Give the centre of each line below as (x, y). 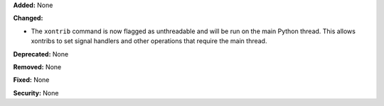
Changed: (28, 18)
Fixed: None (31, 80)
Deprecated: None (41, 54)
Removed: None (37, 66)
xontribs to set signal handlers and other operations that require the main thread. (149, 41)
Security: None (36, 93)
